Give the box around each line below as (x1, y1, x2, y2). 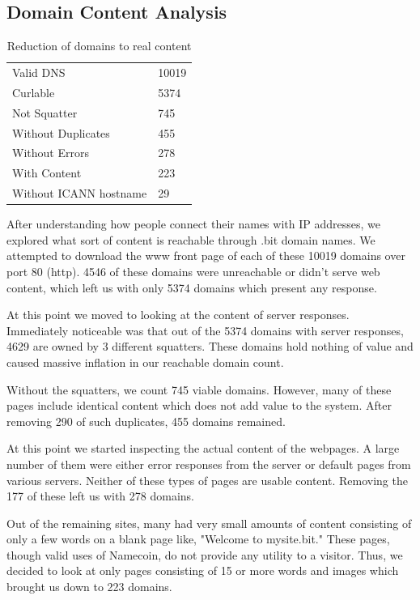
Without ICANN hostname (12, 185, 147, 202)
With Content (12, 164, 82, 181)
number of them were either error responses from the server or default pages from (6, 455, 411, 472)
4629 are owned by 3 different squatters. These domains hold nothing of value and (6, 338, 414, 355)
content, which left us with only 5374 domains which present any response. (6, 279, 377, 296)
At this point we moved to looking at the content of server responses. (6, 306, 350, 323)
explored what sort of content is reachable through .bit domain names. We (6, 231, 375, 248)
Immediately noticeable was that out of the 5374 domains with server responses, (6, 321, 404, 338)
